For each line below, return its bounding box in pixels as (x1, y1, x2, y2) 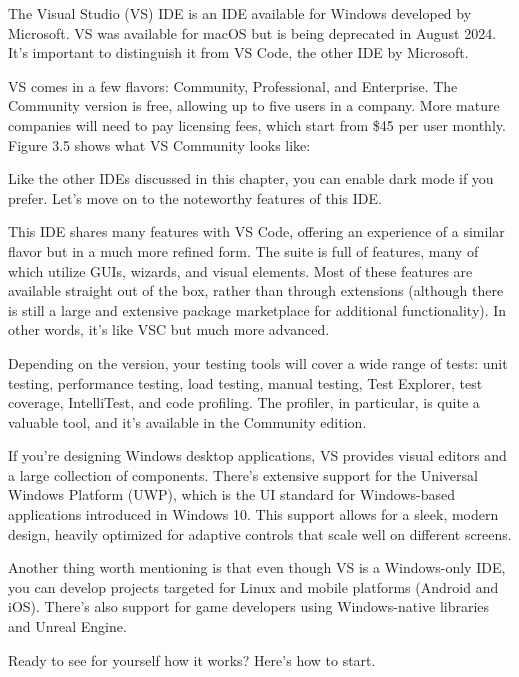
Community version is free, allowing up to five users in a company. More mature (8, 95, 500, 116)
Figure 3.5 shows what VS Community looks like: (8, 134, 311, 155)
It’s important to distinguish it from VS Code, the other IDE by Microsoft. (8, 42, 469, 63)
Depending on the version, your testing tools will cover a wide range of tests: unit (8, 352, 508, 373)
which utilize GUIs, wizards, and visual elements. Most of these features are (8, 260, 473, 281)
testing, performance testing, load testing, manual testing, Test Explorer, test (8, 372, 483, 393)
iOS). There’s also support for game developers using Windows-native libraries (8, 596, 490, 617)
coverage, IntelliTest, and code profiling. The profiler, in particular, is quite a (8, 392, 480, 413)
